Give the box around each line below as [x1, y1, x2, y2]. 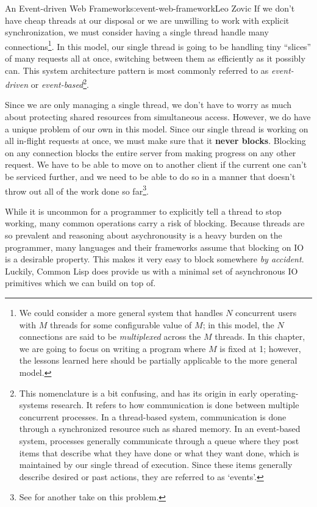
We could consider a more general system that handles [19, 306, 223, 319]
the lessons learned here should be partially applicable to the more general [19, 354, 297, 367]
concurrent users [235, 306, 297, 319]
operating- [260, 386, 299, 399]
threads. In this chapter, [215, 330, 305, 343]
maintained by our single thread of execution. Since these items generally [19, 458, 293, 471]
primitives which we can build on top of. [5, 276, 156, 289]
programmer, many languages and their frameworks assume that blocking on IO [5, 240, 304, 253]
